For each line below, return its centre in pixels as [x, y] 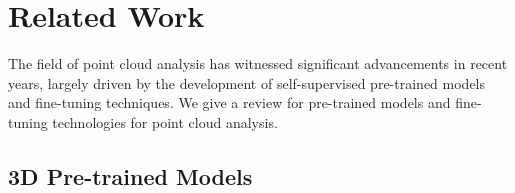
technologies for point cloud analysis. [165, 121]
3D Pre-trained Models [130, 175]
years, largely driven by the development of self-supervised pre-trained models [247, 82]
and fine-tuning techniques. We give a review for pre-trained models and [229, 102]
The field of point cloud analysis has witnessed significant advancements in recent [258, 63]
